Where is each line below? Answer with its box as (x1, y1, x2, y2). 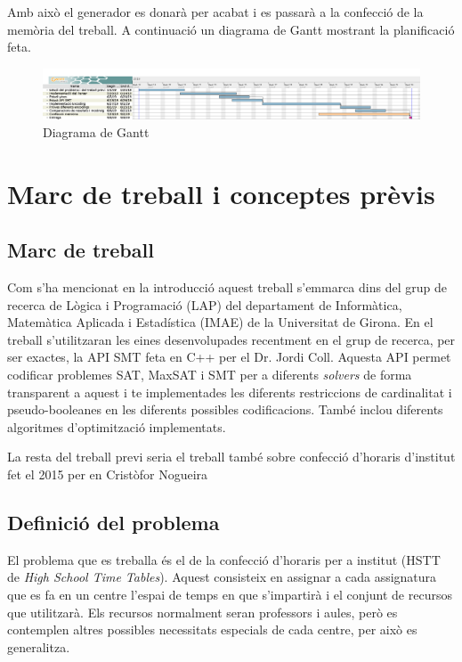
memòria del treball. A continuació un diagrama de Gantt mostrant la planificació (7, 20, 455, 38)
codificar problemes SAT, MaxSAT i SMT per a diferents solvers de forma (7, 365, 412, 384)
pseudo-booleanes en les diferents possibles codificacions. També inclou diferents (7, 400, 443, 419)
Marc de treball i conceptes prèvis (7, 175, 435, 211)
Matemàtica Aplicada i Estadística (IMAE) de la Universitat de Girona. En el (7, 313, 434, 331)
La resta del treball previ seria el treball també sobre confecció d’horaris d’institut (7, 447, 456, 466)
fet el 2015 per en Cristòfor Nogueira (7, 465, 208, 484)
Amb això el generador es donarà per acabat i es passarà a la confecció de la (7, 3, 424, 20)
